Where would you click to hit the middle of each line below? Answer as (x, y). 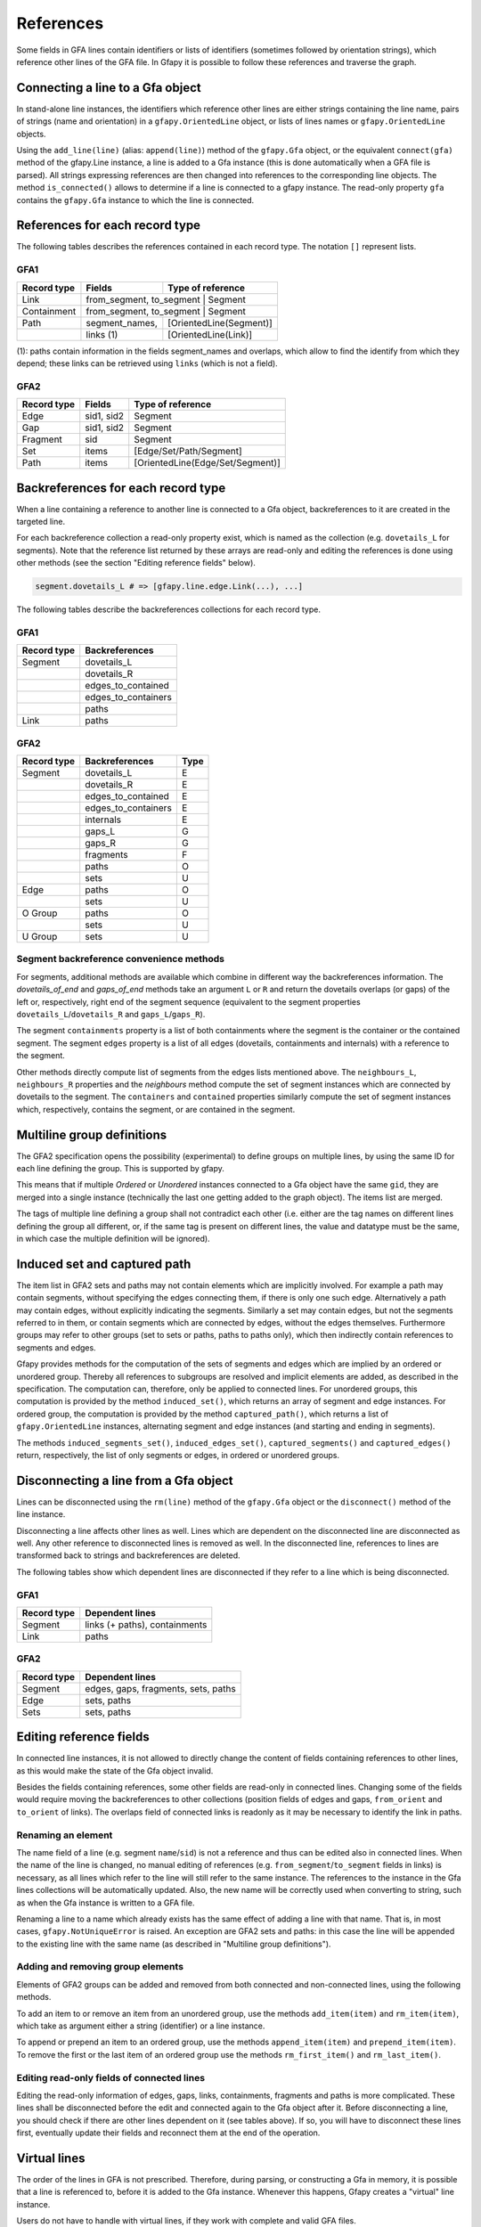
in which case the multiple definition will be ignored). (113, 1239)
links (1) (102, 334)
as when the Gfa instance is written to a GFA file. (106, 1903)
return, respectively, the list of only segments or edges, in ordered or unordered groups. (178, 1455)
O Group (40, 913)
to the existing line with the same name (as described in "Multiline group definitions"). (174, 1944)
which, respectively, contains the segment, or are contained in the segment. (156, 1109)
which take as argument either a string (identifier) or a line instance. (141, 2026)
